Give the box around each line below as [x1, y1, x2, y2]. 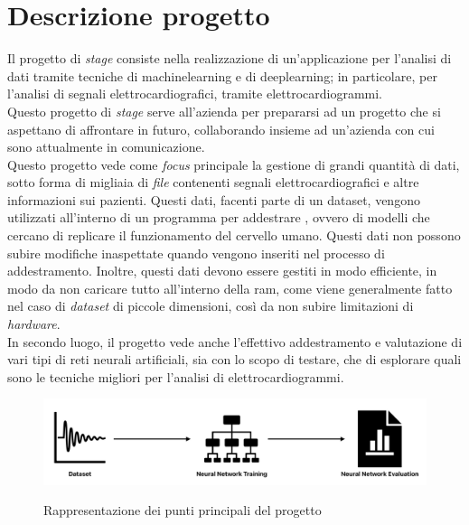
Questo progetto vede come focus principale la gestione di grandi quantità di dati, [7, 155, 460, 173]
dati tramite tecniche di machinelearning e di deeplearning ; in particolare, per [7, 66, 437, 85]
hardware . [7, 314, 61, 333]
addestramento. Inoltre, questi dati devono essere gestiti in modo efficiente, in [7, 261, 437, 280]
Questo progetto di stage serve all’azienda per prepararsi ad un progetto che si [7, 101, 441, 120]
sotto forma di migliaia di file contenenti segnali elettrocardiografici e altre [7, 173, 419, 192]
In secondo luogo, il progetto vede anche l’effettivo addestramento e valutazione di [7, 332, 463, 351]
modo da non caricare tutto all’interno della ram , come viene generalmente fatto [7, 278, 453, 297]
